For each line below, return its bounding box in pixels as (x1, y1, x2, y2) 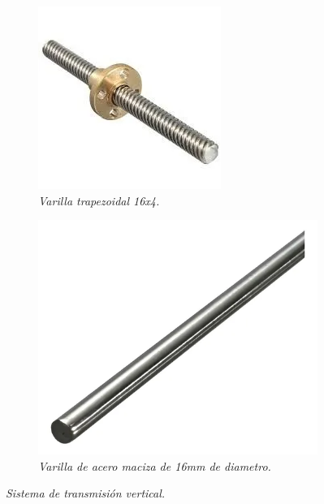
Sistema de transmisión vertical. (6, 485, 166, 502)
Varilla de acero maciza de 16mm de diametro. (38, 457, 271, 474)
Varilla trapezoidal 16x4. (38, 192, 160, 209)
